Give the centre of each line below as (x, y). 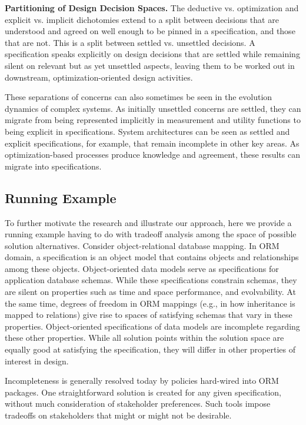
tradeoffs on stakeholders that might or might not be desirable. (118, 415)
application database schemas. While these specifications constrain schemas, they (151, 280)
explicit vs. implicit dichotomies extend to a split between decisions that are (142, 19)
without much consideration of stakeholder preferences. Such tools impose (138, 404)
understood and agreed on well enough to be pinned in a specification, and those (150, 31)
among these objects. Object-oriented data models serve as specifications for (142, 268)
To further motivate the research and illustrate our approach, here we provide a (148, 222)
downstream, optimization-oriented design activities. (99, 77)
